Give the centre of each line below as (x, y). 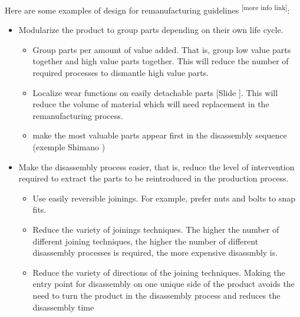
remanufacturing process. (78, 115)
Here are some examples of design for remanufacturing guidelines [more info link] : (147, 9)
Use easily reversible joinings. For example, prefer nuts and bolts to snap (164, 198)
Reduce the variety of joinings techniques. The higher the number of (156, 229)
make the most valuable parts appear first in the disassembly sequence (160, 135)
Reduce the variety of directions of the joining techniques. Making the (159, 272)
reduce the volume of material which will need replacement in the (151, 104)
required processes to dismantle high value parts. (121, 73)
